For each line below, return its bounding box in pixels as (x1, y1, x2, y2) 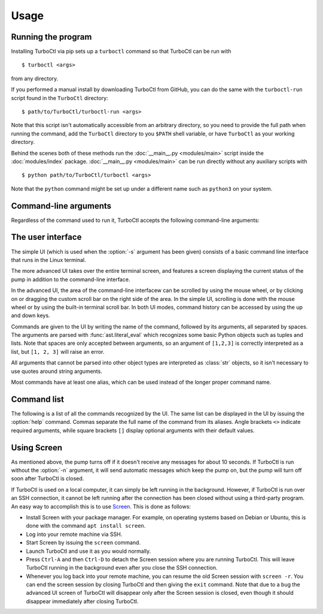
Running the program (11, 32, 92, 42)
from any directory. (11, 75, 59, 82)
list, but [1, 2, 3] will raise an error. (11, 348, 105, 355)
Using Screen (11, 443, 63, 453)
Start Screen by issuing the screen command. (26, 539, 141, 546)
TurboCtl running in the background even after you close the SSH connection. (26, 564, 218, 571)
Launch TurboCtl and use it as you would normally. (26, 547, 151, 555)
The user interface (11, 232, 82, 242)
